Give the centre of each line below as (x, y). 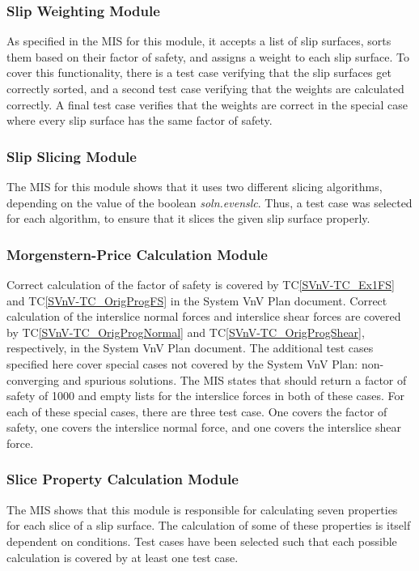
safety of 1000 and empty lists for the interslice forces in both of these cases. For (206, 396)
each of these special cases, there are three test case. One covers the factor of (197, 411)
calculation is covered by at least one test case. (123, 557)
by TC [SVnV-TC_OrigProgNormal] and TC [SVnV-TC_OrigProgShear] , (186, 332)
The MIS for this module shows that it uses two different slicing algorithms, (195, 186)
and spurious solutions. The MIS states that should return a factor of (235, 379)
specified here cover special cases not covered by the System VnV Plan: (182, 363)
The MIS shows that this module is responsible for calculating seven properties (202, 509)
